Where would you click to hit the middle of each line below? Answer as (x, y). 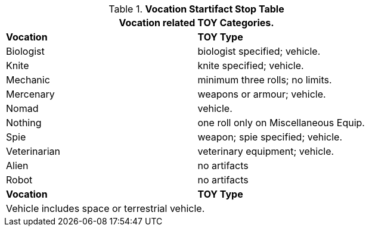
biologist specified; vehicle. (259, 51)
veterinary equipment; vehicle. (266, 151)
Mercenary (30, 94)
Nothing (24, 123)
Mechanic (28, 80)
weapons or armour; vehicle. (262, 94)
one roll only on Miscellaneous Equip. (281, 123)
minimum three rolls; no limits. (265, 80)
